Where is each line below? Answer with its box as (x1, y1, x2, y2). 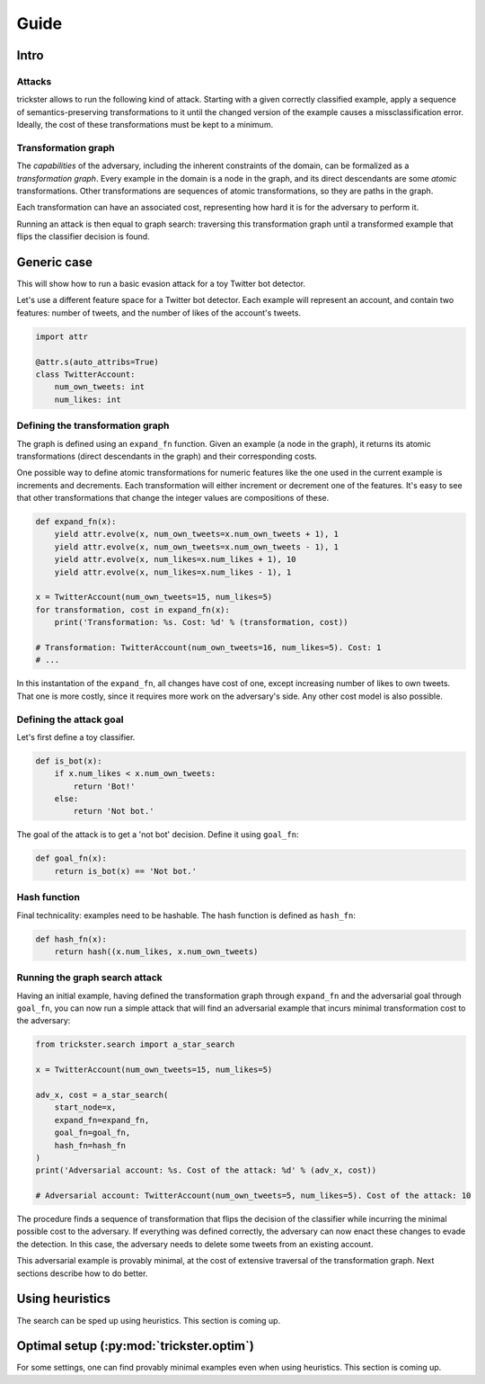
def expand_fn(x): (35, 517, 117, 527)
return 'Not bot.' (73, 806, 154, 817)
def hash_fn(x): (35, 933, 108, 944)
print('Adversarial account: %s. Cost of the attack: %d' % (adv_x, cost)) (35, 1165, 377, 1175)
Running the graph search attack (16, 971, 163, 984)
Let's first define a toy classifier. (16, 731, 136, 742)
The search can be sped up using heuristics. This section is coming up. (16, 1315, 281, 1326)
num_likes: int (54, 394, 121, 405)
